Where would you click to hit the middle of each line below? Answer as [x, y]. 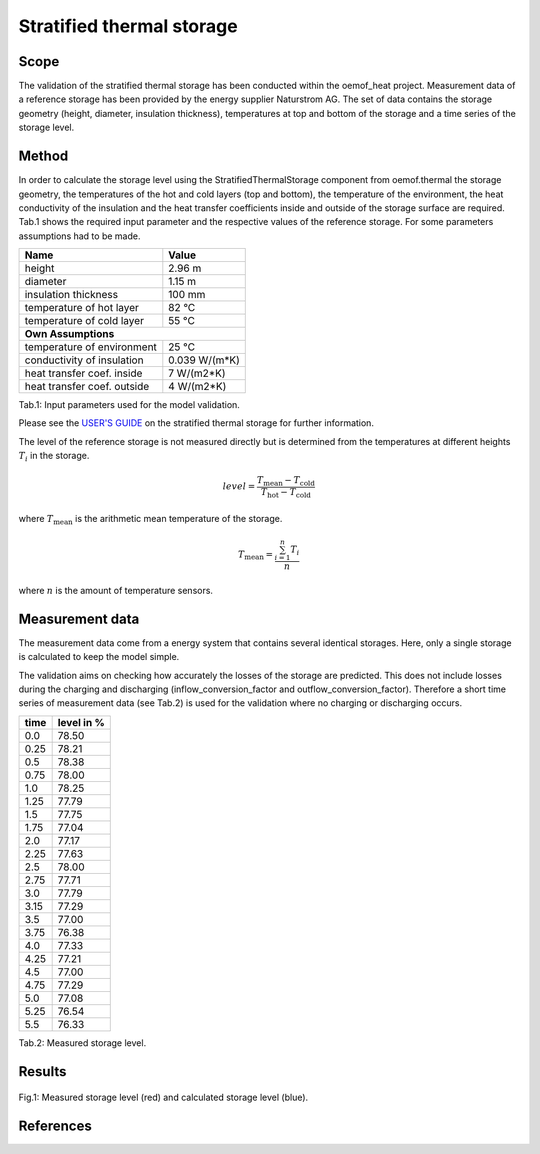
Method [43, 156]
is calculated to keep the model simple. [99, 657]
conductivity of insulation [84, 360]
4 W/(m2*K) [197, 387]
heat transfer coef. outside [87, 387]
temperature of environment [90, 347]
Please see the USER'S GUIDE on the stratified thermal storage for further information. [196, 423]
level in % [81, 722]
